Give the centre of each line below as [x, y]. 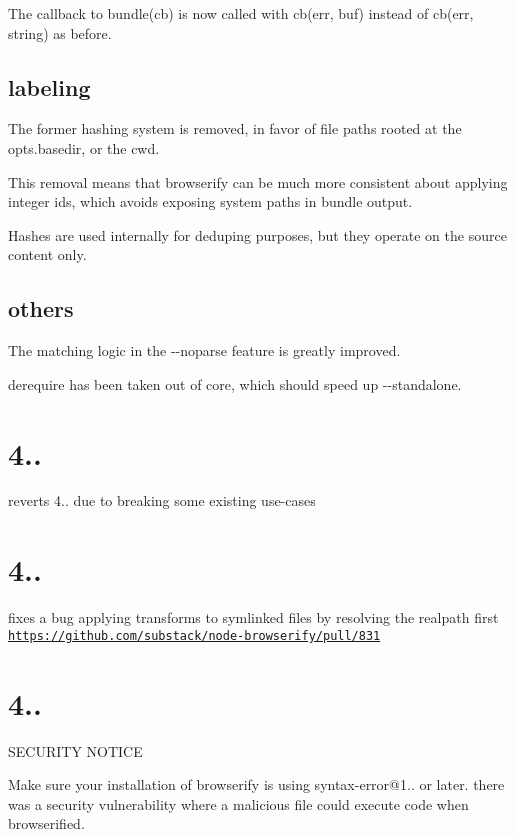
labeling [49, 86]
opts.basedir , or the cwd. [84, 147]
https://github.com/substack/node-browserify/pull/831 [194, 635]
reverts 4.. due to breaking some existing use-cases [162, 500]
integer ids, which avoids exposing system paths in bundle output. [210, 201]
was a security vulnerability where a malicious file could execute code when [238, 803]
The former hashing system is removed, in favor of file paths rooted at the [235, 128]
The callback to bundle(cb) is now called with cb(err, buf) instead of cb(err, [241, 13]
